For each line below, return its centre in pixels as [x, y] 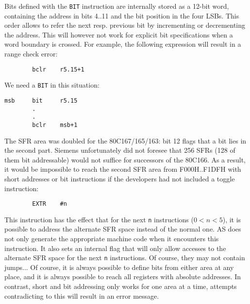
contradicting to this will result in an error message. [82, 295]
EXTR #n [50, 204]
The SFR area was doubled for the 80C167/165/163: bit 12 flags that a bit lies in [125, 140]
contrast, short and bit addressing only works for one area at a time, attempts [121, 286]
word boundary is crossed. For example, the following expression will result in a [123, 44]
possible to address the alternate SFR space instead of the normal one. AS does [123, 229]
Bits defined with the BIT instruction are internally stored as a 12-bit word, [117, 6]
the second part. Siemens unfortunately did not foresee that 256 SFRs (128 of [120, 150]
